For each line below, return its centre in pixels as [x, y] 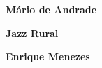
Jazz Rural [32, 33]
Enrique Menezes [48, 56]
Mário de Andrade [51, 9]
